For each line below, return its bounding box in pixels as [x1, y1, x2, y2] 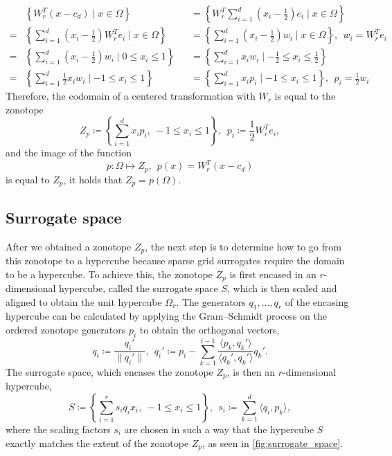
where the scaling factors [6, 421, 111, 436]
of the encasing [285, 294, 349, 309]
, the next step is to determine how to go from [145, 239, 341, 253]
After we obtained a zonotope [6, 239, 132, 253]
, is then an [226, 364, 276, 379]
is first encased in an [229, 266, 317, 281]
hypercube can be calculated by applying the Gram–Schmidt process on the [6, 309, 327, 323]
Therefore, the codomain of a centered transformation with [6, 89, 256, 103]
